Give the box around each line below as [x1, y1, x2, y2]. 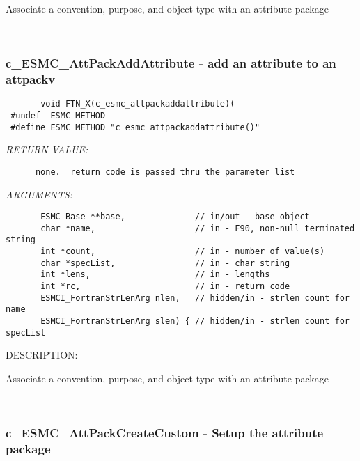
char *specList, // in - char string [40, 258, 290, 268]
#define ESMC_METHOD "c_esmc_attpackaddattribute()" [10, 122, 260, 132]
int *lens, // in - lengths [40, 269, 270, 280]
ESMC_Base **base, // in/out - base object [40, 212, 310, 222]
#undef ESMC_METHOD [10, 110, 106, 120]
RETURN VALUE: [6, 142, 88, 157]
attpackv [6, 70, 56, 88]
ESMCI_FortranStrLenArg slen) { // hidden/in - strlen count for [40, 316, 350, 327]
